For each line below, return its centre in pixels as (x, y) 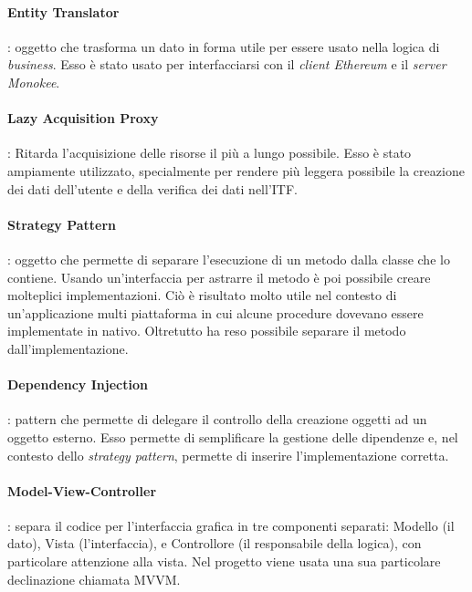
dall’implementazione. (68, 348)
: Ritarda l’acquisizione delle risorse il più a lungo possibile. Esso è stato (210, 153)
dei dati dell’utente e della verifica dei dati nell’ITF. (152, 188)
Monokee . (34, 82)
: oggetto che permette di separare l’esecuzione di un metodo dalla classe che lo (229, 259)
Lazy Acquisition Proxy (83, 118)
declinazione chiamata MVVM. (94, 579)
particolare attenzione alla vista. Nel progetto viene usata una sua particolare (224, 561)
